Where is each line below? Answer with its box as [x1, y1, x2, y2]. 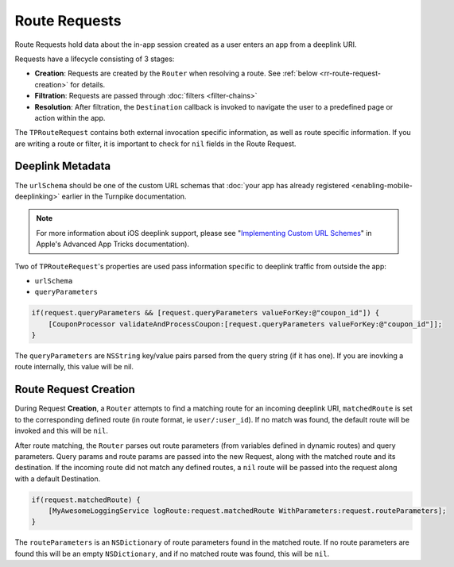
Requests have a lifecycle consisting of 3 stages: [14, 54, 175, 64]
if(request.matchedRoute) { [31, 495, 141, 504]
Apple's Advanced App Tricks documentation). [36, 239, 190, 249]
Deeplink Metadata [14, 160, 111, 173]
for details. [70, 79, 106, 89]
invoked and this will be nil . [14, 426, 109, 436]
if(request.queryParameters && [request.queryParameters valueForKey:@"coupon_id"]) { [31, 308, 380, 318]
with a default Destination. [14, 473, 101, 484]
